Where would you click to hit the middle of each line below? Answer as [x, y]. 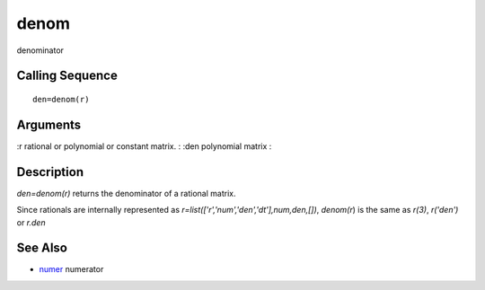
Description [50, 172]
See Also [42, 248]
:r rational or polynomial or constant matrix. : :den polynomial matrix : [144, 146]
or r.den [31, 222]
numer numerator [71, 269]
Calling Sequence [67, 76]
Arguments [49, 124]
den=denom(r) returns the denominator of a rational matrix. [126, 193]
